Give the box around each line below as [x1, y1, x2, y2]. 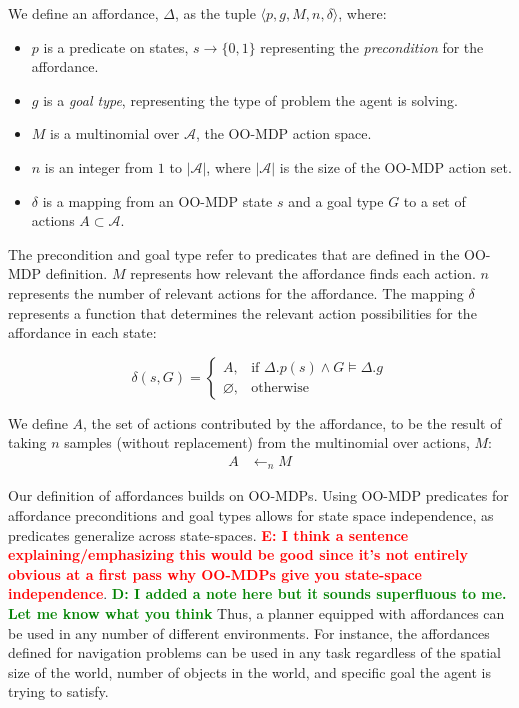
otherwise [251, 381, 309, 396]
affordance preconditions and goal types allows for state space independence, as [8, 504, 494, 525]
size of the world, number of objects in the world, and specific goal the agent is [8, 661, 492, 682]
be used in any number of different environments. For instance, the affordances [8, 622, 490, 643]
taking [8, 432, 47, 453]
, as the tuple [174, 3, 256, 23]
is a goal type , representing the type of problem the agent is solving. [43, 89, 458, 110]
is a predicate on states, [43, 36, 189, 57]
